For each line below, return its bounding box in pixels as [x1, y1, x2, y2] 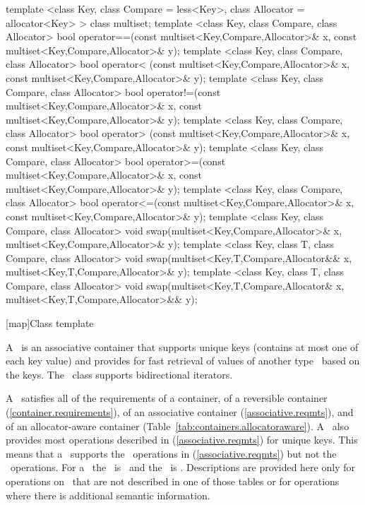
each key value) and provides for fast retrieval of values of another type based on [6, 353, 360, 368]
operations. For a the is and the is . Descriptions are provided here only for [10, 460, 355, 475]
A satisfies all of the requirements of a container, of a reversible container [6, 391, 328, 405]
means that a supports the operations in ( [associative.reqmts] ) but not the [6, 446, 337, 461]
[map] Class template [6, 316, 94, 331]
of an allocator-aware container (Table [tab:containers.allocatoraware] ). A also [6, 418, 349, 433]
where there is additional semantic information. [6, 487, 210, 502]
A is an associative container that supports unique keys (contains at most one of [6, 339, 359, 354]
